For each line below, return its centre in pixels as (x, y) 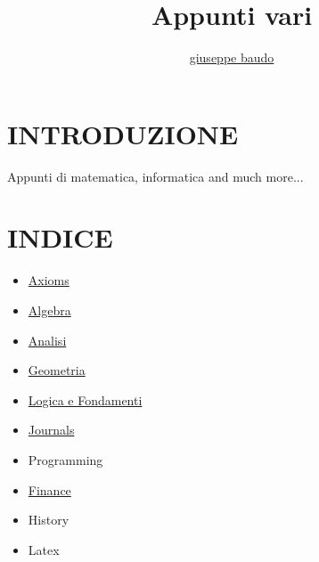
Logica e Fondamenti (85, 399)
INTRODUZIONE (123, 133)
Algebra (49, 310)
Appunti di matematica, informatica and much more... (155, 176)
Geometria (57, 370)
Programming (65, 459)
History (49, 520)
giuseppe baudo (232, 57)
